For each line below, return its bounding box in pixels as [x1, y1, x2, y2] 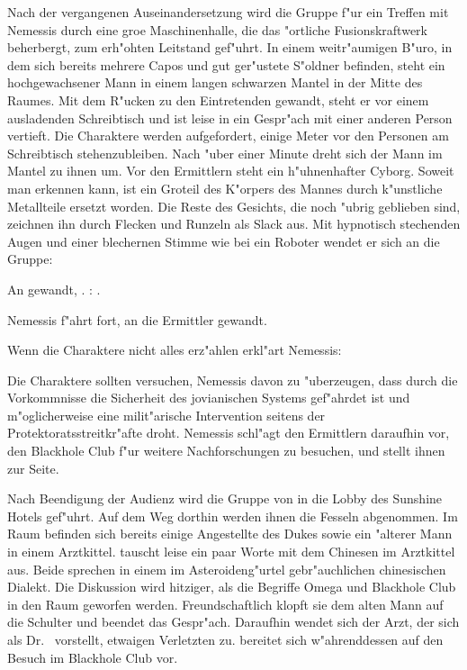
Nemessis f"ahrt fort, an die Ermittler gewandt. [7, 310, 267, 329]
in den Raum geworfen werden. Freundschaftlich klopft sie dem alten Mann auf [7, 594, 444, 613]
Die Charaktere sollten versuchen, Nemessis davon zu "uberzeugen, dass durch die [7, 370, 458, 389]
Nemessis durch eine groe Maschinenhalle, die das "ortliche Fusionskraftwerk [7, 20, 427, 39]
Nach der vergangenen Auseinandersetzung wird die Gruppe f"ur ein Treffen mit [7, 3, 449, 21]
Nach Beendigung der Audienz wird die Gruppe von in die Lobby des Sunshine [7, 489, 443, 508]
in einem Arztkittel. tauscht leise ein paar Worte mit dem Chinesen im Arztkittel [7, 542, 455, 561]
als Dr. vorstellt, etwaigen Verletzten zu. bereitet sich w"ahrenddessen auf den [7, 630, 444, 648]
